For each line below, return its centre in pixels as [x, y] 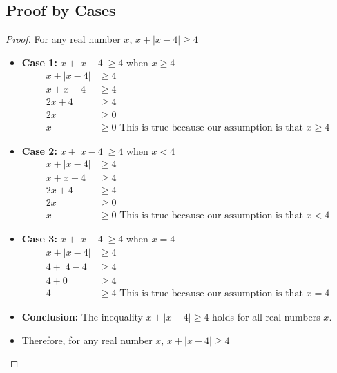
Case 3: [39, 239]
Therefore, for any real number [87, 339]
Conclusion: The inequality [83, 317]
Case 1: [39, 62]
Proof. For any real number [63, 39]
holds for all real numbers [266, 317]
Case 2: [39, 150]
